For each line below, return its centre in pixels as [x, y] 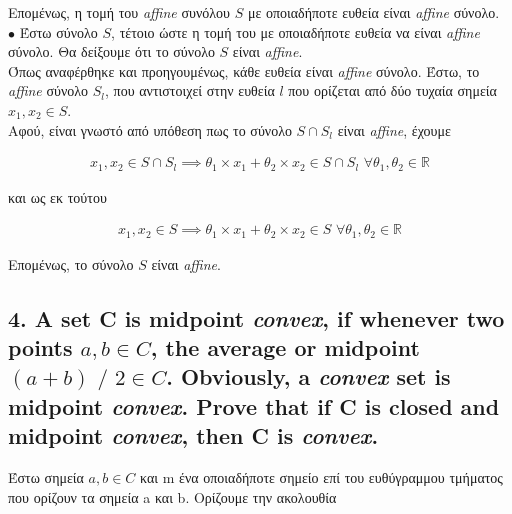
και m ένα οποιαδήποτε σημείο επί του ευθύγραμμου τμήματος [321, 477]
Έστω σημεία [46, 477]
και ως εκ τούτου [57, 196]
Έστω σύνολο [58, 31]
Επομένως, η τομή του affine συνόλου [119, 12]
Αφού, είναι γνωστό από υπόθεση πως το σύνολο [150, 129]
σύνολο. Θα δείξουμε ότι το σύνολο [111, 51]
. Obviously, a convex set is [308, 376]
